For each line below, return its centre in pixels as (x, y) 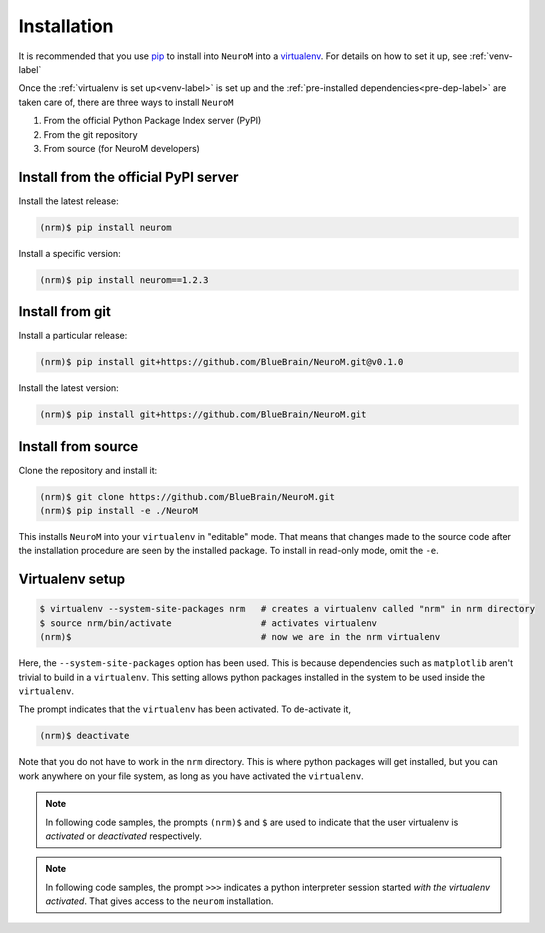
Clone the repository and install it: (88, 470)
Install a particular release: (73, 336)
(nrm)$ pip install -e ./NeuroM (119, 511)
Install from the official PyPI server (128, 176)
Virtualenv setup (72, 579)
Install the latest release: (68, 201)
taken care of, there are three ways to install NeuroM (126, 102)
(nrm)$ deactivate (84, 736)
